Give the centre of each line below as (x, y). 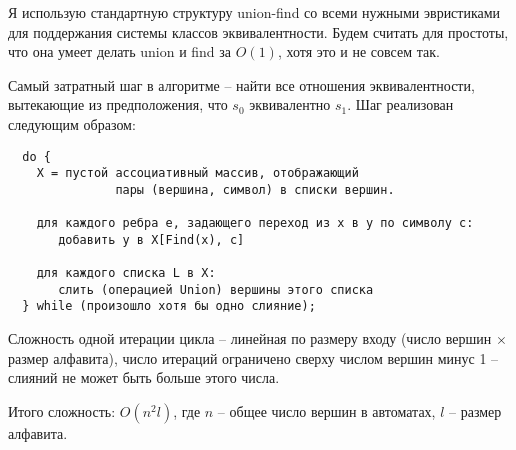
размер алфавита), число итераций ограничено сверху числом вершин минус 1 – (253, 357)
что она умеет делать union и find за (120, 51)
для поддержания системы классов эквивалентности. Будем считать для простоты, (258, 31)
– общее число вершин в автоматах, (326, 410)
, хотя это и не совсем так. (358, 51)
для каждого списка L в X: (126, 273)
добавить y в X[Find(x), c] (151, 239)
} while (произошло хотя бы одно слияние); (169, 306)
